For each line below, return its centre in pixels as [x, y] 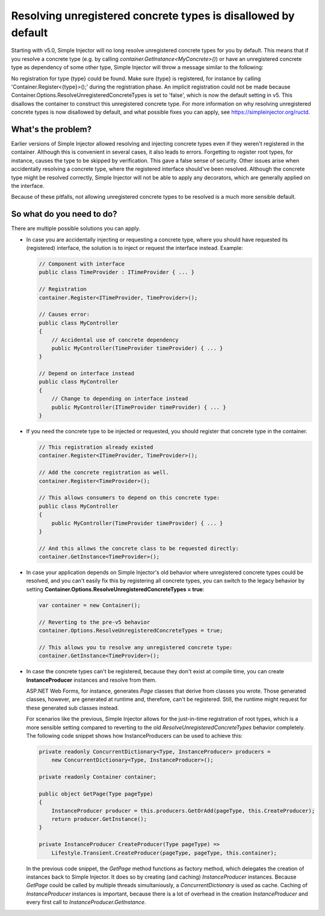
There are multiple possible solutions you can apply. [76, 228]
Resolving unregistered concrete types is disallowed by [153, 16]
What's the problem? [51, 129]
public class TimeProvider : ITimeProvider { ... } [117, 272]
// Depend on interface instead [87, 374]
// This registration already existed [96, 447]
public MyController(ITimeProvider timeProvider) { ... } [139, 407]
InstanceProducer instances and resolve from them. [91, 680]
